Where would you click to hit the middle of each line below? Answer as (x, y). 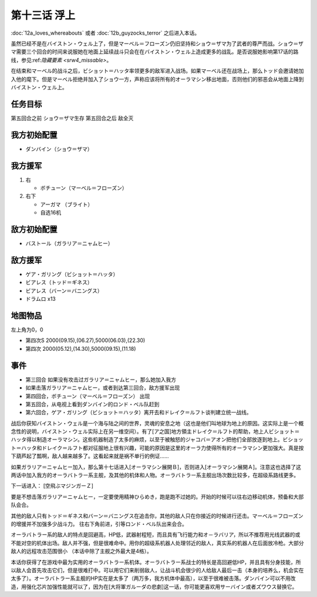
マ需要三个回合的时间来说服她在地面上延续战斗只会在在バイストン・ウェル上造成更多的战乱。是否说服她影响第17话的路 (155, 52)
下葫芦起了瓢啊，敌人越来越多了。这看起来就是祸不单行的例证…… (90, 456)
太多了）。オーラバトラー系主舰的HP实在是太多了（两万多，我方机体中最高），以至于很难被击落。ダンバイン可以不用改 (153, 578)
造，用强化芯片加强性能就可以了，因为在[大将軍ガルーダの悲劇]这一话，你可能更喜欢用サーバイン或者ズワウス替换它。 (154, 586)
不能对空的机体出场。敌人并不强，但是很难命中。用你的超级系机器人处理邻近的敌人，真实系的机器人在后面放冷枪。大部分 (157, 543)
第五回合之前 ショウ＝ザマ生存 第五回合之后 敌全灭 (72, 118)
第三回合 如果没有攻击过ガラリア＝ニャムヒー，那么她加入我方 (101, 380)
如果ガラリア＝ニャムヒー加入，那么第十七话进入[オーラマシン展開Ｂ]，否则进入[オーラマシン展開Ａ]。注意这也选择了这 (156, 467)
